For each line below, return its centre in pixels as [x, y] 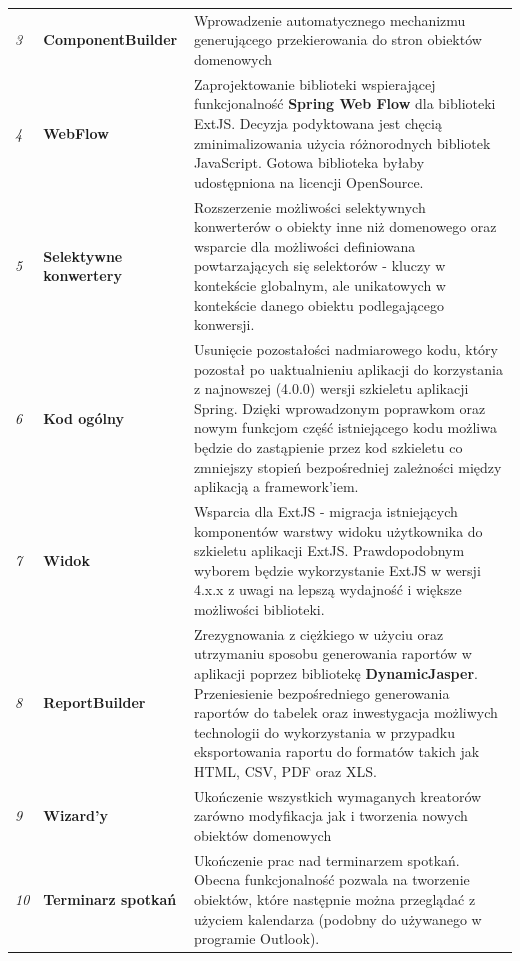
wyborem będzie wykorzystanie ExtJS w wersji [337, 569]
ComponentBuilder [110, 39]
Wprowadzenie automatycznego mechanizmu [329, 19]
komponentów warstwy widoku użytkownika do [338, 530]
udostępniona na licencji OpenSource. [308, 181]
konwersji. [224, 324]
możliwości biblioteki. [259, 608]
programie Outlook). [256, 938]
